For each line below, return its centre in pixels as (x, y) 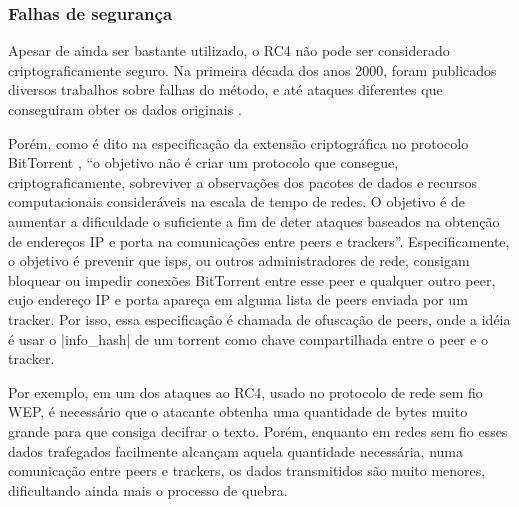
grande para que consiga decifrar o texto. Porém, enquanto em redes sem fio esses (258, 430)
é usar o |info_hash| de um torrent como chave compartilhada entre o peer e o (248, 338)
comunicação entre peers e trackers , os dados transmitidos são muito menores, (247, 470)
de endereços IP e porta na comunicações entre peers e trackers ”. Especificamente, (259, 240)
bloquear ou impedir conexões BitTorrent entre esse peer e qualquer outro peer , (252, 279)
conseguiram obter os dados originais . (125, 109)
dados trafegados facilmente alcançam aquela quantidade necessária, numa (235, 450)
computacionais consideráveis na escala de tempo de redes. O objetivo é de (236, 201)
